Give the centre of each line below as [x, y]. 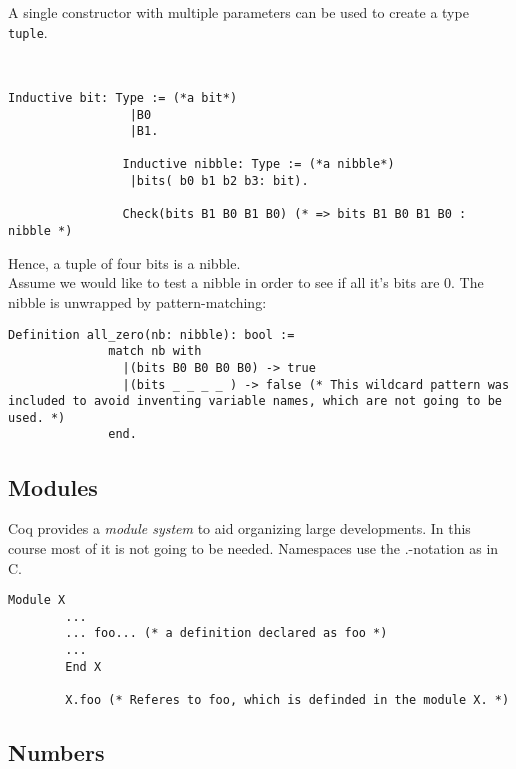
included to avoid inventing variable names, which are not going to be [255, 401]
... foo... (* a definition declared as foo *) [226, 633]
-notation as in [453, 547]
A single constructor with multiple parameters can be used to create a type [238, 12]
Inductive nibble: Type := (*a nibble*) [258, 164]
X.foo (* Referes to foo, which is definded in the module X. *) [287, 700]
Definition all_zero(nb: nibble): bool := [151, 334]
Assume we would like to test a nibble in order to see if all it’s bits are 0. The [246, 282]
